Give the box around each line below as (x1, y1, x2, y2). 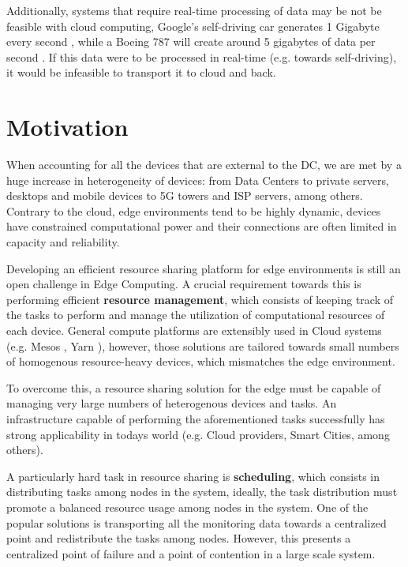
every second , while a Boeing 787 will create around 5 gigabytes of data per (6, 33, 376, 50)
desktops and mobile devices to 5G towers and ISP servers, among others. (6, 187, 363, 204)
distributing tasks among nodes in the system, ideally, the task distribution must (6, 483, 398, 500)
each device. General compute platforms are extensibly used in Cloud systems (6, 322, 382, 339)
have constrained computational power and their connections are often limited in (6, 218, 397, 235)
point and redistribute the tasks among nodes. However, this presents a (6, 530, 351, 546)
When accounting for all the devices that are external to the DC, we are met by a (6, 156, 402, 173)
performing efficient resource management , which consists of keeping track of (6, 291, 394, 307)
